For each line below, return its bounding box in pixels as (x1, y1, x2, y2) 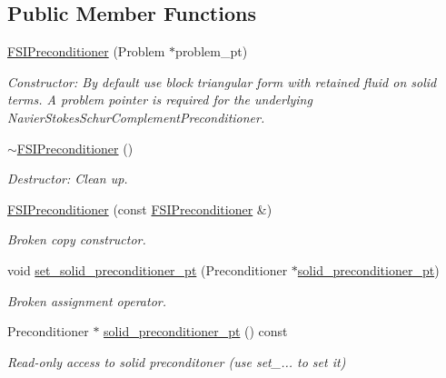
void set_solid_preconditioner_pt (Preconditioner (7, 260, 288, 279)
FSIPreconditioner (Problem (7, 42, 165, 61)
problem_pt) (175, 42, 248, 61)
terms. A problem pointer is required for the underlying (7, 90, 312, 109)
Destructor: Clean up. (7, 169, 128, 188)
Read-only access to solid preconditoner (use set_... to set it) (7, 352, 346, 371)
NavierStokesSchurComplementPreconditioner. (7, 107, 265, 126)
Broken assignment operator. (7, 291, 166, 310)
